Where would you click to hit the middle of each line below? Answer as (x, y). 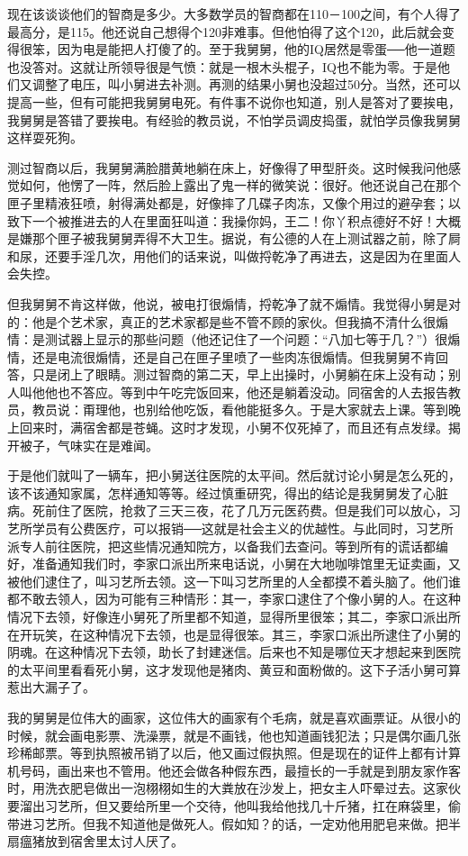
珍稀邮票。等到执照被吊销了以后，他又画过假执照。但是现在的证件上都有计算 (234, 753)
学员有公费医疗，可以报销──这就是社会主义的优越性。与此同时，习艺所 (243, 528)
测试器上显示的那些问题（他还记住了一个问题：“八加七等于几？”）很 (246, 339)
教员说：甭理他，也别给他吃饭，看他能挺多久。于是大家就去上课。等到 (240, 410)
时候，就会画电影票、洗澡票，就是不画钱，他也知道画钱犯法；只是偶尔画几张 (234, 735)
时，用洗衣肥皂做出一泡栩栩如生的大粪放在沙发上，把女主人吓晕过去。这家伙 (234, 788)
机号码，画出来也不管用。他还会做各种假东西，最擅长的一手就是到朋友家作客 (234, 770)
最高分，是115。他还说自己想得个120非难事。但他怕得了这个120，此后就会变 (231, 31)
